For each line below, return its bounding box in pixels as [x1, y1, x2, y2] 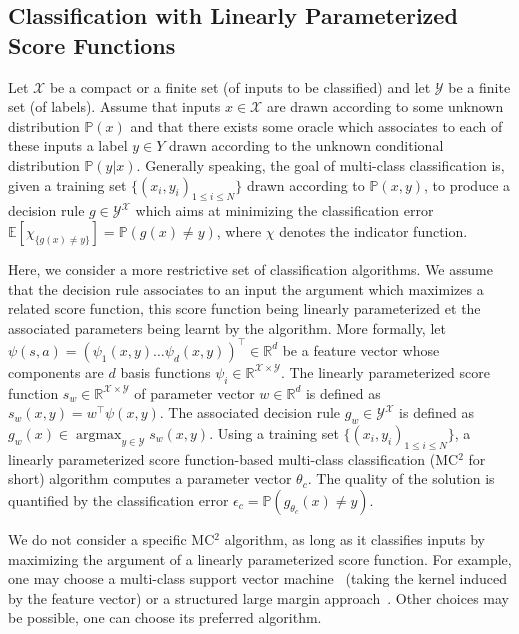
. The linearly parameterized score [280, 361, 490, 382]
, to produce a [424, 174, 511, 195]
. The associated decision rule [159, 402, 341, 423]
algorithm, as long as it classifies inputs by [224, 529, 485, 549]
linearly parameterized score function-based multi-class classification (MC [8, 448, 459, 469]
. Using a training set [209, 423, 339, 444]
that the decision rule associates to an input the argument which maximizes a [8, 278, 484, 299]
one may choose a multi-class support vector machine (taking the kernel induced [8, 568, 507, 589]
